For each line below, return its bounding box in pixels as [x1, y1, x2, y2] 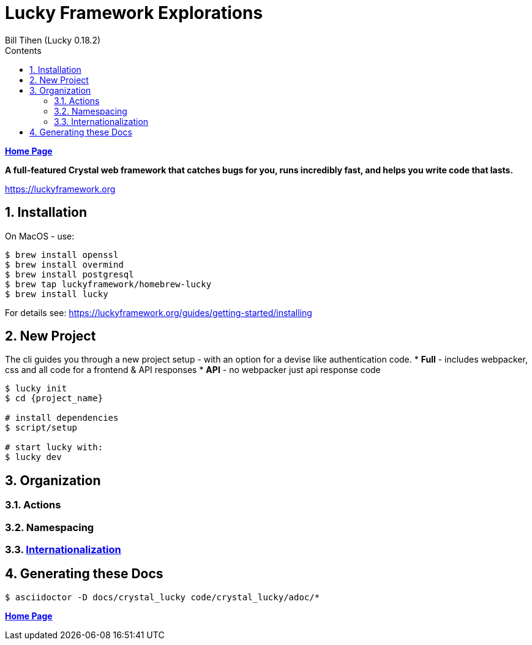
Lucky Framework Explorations [5, 2, 263, 23]
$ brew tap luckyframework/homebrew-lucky [5, 279, 212, 289]
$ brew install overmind [5, 259, 124, 270]
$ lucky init [5, 383, 67, 394]
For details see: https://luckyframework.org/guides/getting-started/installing [5, 307, 312, 318]
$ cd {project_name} [5, 393, 103, 404]
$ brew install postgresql [5, 269, 134, 279]
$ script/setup [5, 423, 78, 433]
